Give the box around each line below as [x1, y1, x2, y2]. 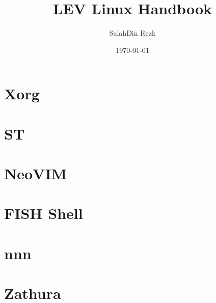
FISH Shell [4, 203, 83, 224]
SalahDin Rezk [109, 27, 156, 38]
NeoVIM [4, 163, 67, 184]
